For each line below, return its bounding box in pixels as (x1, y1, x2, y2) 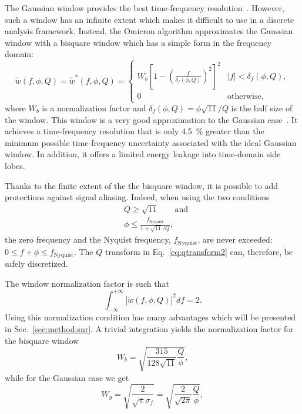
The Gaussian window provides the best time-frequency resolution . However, (5, 2, 284, 14)
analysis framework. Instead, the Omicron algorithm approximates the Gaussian (5, 25, 293, 37)
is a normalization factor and (42, 102, 146, 114)
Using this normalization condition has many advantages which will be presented (5, 311, 296, 323)
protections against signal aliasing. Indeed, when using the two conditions (5, 191, 270, 203)
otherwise (227, 92, 261, 101)
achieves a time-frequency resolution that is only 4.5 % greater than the (5, 125, 264, 137)
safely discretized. (5, 257, 68, 269)
